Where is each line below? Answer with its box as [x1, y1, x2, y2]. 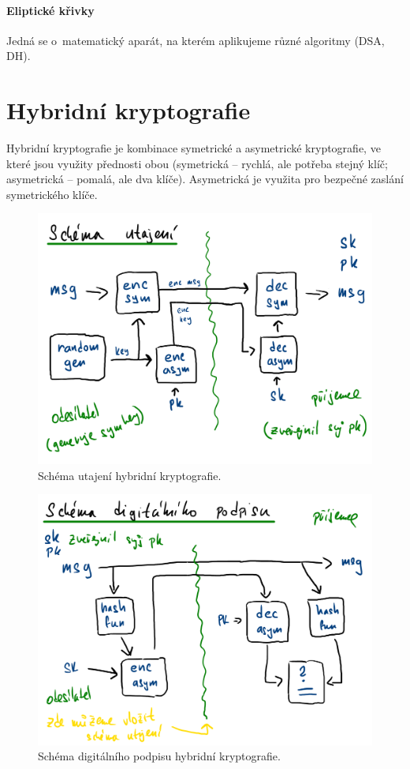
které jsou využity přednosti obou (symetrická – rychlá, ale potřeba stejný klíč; [6, 155, 388, 171]
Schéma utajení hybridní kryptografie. [38, 467, 222, 483]
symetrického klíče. [6, 186, 98, 202]
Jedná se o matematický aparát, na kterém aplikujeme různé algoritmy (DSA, [6, 32, 385, 48]
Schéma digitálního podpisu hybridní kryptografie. [38, 748, 281, 764]
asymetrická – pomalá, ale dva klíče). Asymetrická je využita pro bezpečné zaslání [6, 171, 404, 187]
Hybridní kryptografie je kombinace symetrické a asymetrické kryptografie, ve [6, 140, 381, 156]
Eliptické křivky [6, 2, 95, 18]
